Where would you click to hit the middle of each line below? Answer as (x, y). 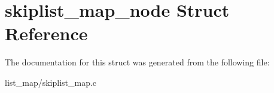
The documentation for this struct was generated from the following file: (137, 62)
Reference (46, 33)
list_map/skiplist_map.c (51, 82)
